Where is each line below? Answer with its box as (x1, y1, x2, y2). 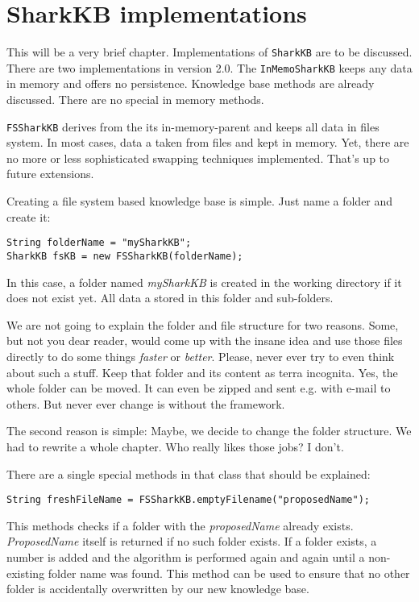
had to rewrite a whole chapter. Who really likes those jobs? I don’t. (6, 438, 344, 455)
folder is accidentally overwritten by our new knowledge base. (6, 580, 309, 597)
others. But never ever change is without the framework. (6, 395, 285, 412)
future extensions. (6, 165, 94, 182)
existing (6, 564, 45, 581)
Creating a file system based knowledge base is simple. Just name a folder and (6, 193, 393, 210)
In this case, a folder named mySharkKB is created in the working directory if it (6, 273, 402, 290)
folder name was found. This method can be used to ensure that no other (48, 564, 410, 581)
